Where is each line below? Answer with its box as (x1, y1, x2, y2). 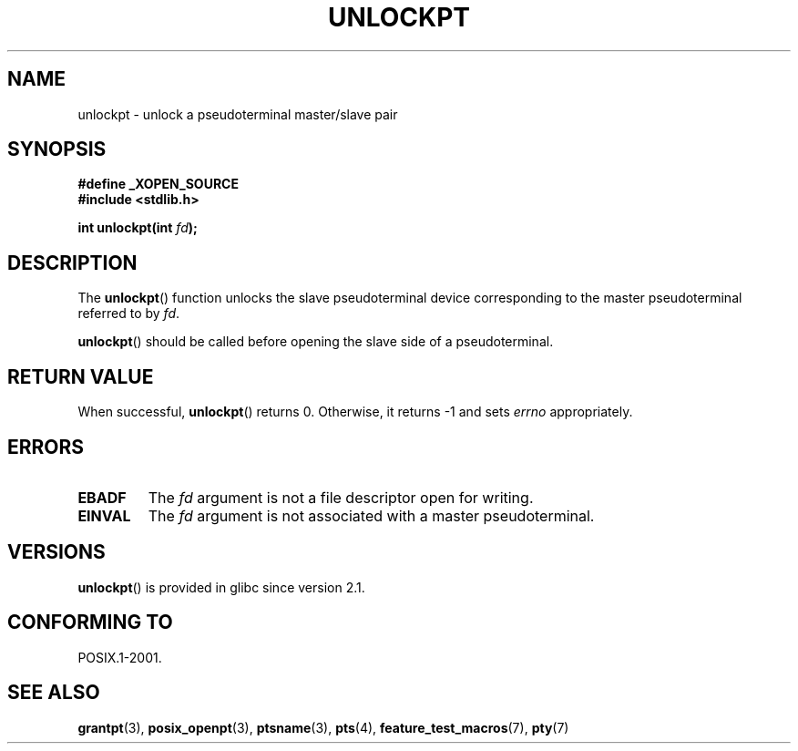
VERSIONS (7, 540, 106, 564)
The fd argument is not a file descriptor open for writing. (148, 488, 534, 507)
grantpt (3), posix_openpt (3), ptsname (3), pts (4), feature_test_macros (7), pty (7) (77, 719, 569, 736)
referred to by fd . (77, 305, 180, 322)
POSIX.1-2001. (77, 649, 162, 665)
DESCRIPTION (7, 251, 138, 274)
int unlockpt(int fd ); (77, 220, 198, 236)
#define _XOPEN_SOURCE (77, 176, 239, 192)
